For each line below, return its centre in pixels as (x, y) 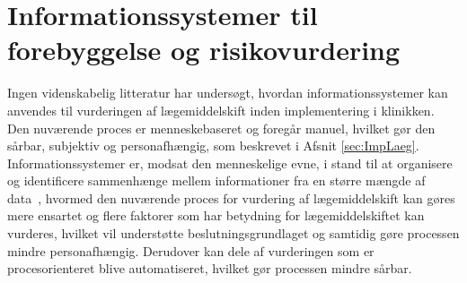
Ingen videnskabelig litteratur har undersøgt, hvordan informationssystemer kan (228, 93)
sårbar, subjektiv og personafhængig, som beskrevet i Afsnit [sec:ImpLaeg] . (213, 146)
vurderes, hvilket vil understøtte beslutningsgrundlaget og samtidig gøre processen (233, 233)
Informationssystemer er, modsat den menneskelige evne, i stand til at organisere (230, 163)
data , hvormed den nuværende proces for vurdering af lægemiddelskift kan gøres (231, 197)
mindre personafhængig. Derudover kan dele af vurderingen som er (191, 250)
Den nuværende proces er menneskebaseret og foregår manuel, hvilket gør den (221, 128)
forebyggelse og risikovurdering (204, 50)
